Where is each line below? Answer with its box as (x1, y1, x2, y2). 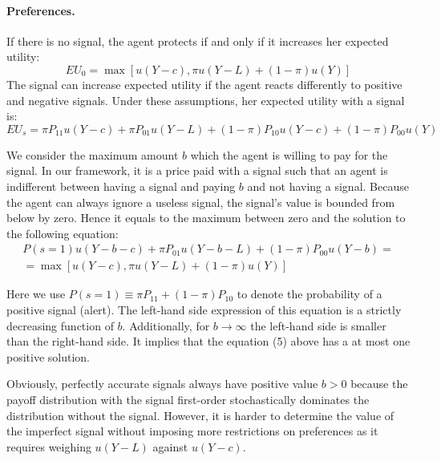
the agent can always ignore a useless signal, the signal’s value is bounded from (6, 193, 395, 210)
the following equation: (6, 224, 119, 241)
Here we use (6, 285, 66, 302)
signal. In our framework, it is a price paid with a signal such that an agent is (6, 162, 388, 179)
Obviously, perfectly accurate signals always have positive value (6, 375, 318, 392)
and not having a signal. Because (247, 177, 409, 194)
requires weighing (6, 438, 91, 455)
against (152, 438, 188, 455)
